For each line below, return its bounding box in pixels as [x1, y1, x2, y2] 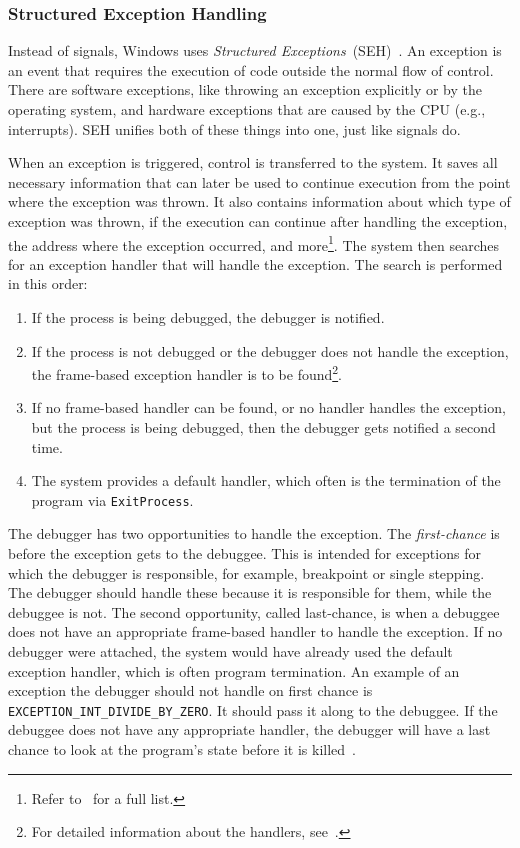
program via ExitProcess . [31, 489, 194, 510]
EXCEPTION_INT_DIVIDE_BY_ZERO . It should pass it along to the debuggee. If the [8, 699, 498, 720]
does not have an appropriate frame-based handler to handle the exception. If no [8, 621, 503, 642]
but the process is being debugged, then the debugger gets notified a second [31, 417, 496, 438]
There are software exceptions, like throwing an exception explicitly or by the [8, 79, 482, 100]
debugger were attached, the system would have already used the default [8, 641, 453, 662]
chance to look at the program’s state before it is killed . [8, 739, 357, 760]
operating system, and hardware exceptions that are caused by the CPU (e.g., [8, 99, 486, 119]
